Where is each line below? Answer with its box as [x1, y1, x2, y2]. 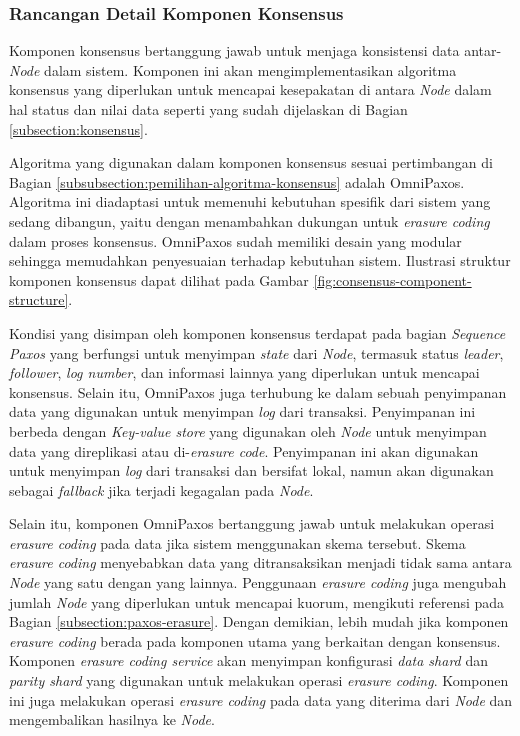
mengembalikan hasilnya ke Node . [9, 709, 215, 730]
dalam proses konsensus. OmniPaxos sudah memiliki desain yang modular [9, 230, 462, 251]
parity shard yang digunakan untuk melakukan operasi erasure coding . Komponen [9, 670, 509, 691]
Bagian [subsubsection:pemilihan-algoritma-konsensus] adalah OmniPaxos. [9, 171, 465, 192]
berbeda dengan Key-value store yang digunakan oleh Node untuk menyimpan [9, 420, 487, 441]
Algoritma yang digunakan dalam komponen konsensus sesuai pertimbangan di [9, 152, 493, 173]
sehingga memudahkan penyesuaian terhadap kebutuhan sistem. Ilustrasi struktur [9, 250, 511, 271]
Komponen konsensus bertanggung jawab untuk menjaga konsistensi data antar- [9, 40, 502, 61]
